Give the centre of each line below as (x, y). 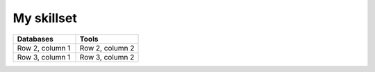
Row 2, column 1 (44, 48)
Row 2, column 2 (107, 48)
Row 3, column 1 (44, 57)
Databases (35, 39)
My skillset (45, 18)
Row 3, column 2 (107, 57)
